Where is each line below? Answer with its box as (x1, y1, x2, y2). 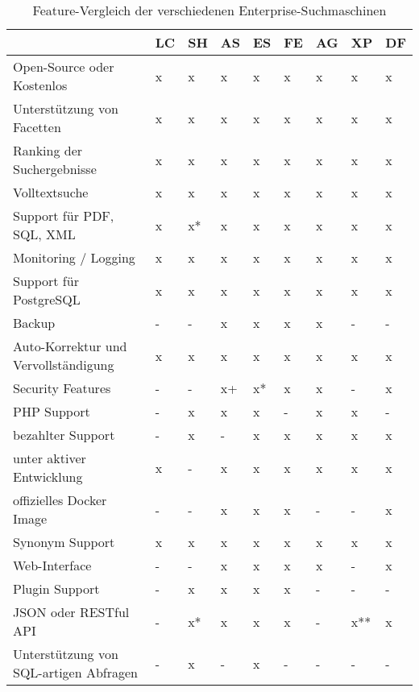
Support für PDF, (13, 206, 114, 225)
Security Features (13, 379, 111, 397)
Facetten (13, 118, 61, 136)
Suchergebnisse (13, 160, 97, 178)
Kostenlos (13, 76, 68, 94)
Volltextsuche (13, 183, 89, 201)
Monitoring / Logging (13, 248, 135, 267)
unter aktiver (13, 449, 86, 467)
